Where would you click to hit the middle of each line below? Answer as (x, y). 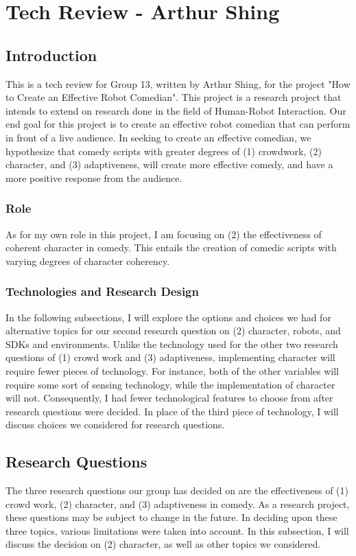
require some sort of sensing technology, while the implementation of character (170, 384)
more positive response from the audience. (94, 177)
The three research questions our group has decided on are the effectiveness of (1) (177, 490)
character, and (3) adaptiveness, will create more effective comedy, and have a (169, 164)
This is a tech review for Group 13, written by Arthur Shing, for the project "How (178, 83)
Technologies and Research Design (102, 291)
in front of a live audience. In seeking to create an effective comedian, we (158, 137)
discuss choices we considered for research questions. (115, 425)
